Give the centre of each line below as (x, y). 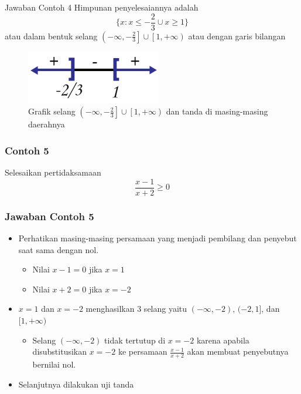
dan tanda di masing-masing (217, 111)
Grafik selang (52, 111)
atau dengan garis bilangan (237, 36)
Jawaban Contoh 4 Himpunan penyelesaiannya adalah (102, 7)
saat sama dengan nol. (59, 249)
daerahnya (47, 124)
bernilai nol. (54, 364)
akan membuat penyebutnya (238, 351)
